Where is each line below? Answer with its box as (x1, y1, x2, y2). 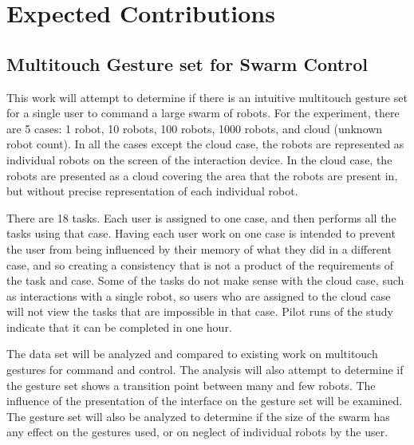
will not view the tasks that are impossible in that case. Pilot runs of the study (6, 303, 393, 320)
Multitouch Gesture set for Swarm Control (6, 51, 368, 76)
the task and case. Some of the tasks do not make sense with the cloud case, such (6, 272, 404, 289)
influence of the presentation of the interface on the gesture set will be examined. (6, 392, 403, 409)
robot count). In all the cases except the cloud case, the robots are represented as (6, 136, 404, 152)
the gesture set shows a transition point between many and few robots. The (6, 376, 376, 393)
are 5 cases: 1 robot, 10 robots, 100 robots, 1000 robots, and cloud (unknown (6, 120, 383, 136)
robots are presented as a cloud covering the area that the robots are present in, (6, 167, 398, 183)
